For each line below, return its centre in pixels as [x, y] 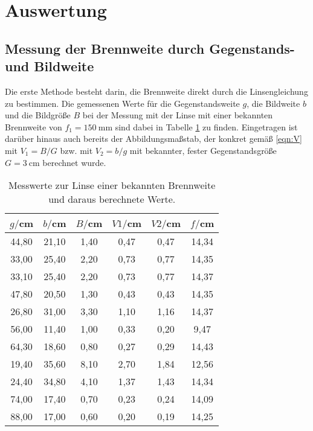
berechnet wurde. [74, 162]
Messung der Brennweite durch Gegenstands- [150, 48]
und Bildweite [50, 66]
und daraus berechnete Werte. [112, 199]
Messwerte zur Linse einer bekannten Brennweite [112, 185]
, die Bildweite [273, 103]
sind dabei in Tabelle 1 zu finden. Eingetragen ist [206, 126]
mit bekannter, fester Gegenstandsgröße [203, 150]
